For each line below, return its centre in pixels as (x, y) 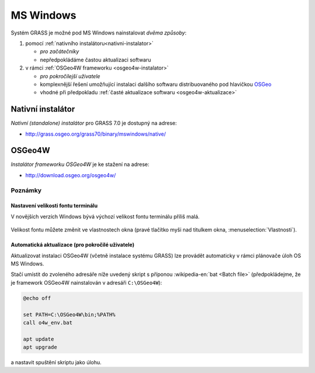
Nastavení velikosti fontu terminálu (54, 206)
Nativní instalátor (43, 109)
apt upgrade (40, 347)
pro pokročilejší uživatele (70, 76)
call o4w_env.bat (48, 322)
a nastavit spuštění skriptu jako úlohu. (56, 362)
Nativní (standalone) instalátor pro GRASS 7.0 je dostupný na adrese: (94, 123)
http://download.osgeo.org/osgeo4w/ (71, 175)
